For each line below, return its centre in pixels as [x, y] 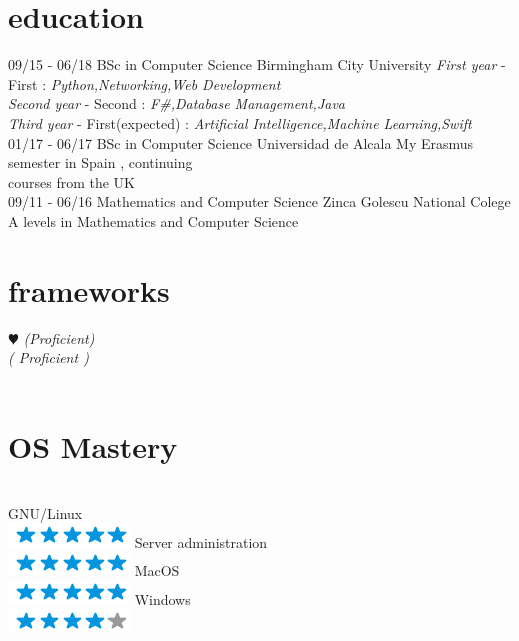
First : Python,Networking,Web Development [144, 83]
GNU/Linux [45, 513]
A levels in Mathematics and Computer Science [153, 220]
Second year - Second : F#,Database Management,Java [177, 103]
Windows [162, 598]
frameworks [89, 289]
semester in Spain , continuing [100, 162]
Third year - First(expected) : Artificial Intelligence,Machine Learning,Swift [240, 122]
